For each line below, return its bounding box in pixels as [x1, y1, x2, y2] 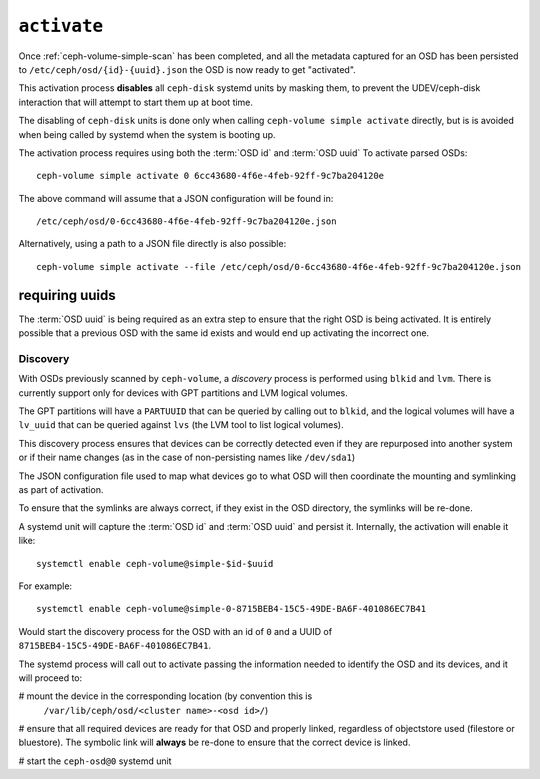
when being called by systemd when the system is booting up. [18, 128, 276, 140]
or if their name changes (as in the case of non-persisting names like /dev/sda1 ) [18, 451, 355, 464]
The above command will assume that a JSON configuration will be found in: [18, 192, 334, 204]
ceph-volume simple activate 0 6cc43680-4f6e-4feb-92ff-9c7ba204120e [36, 170, 385, 182]
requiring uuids [18, 286, 117, 304]
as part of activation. [18, 484, 104, 496]
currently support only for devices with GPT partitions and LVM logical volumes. [18, 386, 349, 399]
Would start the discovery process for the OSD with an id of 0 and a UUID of [18, 625, 333, 637]
